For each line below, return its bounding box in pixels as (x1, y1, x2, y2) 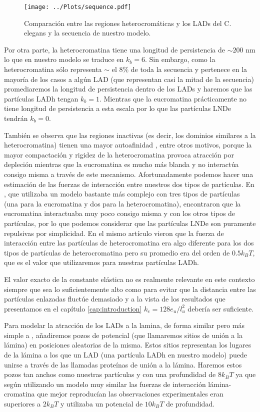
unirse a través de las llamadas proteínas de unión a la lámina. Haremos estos (4, 359, 242, 369)
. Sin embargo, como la (144, 54, 215, 64)
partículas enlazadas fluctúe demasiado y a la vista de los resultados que (4, 293, 225, 304)
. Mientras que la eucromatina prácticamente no (99, 93, 247, 103)
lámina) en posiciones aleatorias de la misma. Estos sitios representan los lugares (4, 339, 251, 350)
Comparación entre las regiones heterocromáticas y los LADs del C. (24, 17, 231, 28)
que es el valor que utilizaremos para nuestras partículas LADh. (4, 257, 199, 267)
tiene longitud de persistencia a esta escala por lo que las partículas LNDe (4, 103, 231, 113)
